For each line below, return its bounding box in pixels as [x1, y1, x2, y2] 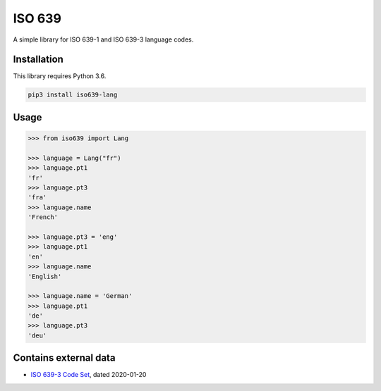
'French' [28, 213, 59, 221]
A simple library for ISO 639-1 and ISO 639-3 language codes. [13, 35, 194, 44]
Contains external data [13, 352, 116, 364]
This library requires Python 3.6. [13, 72, 107, 80]
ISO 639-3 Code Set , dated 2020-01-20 [30, 371, 147, 379]
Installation [13, 54, 64, 66]
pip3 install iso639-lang [28, 91, 118, 99]
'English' [28, 272, 62, 280]
